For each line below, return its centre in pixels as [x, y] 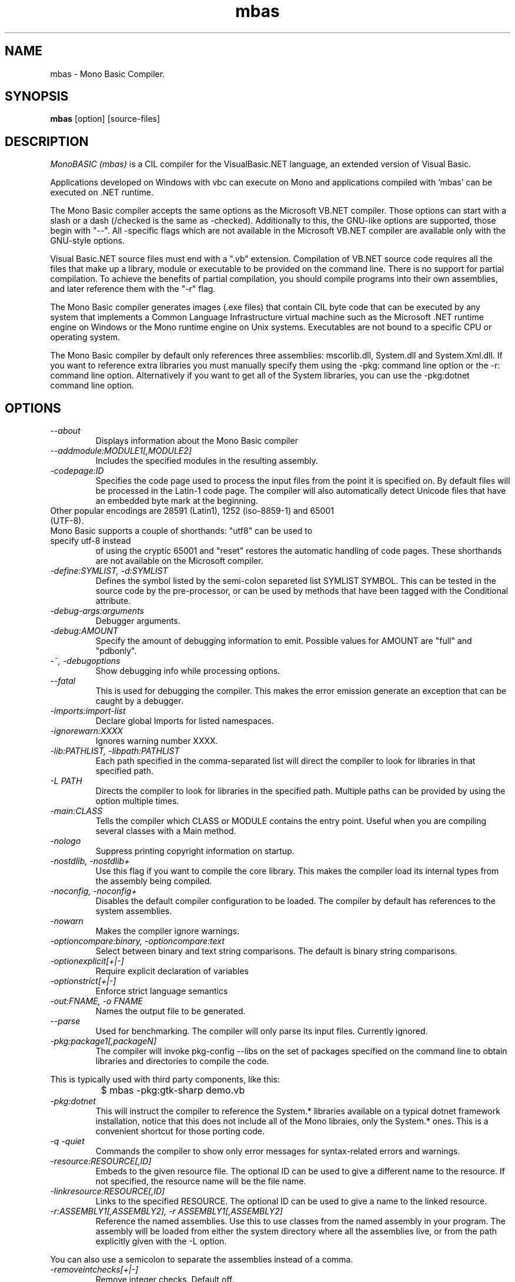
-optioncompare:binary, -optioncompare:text [137, 941]
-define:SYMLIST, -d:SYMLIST [109, 571]
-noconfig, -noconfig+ [93, 891]
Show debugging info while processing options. [188, 671]
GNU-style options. [87, 241]
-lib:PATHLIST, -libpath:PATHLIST [115, 751]
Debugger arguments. [138, 621]
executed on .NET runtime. [102, 192]
